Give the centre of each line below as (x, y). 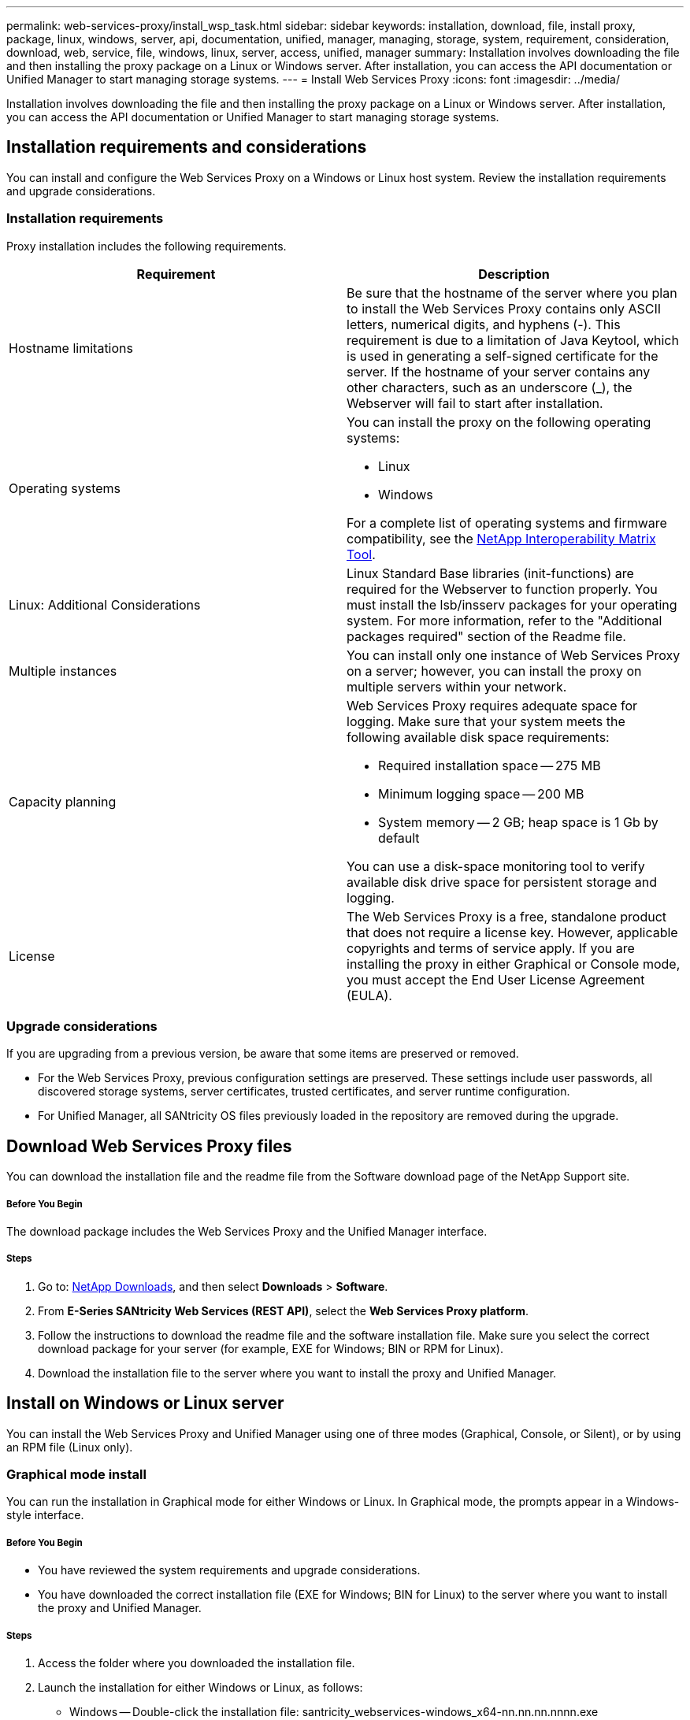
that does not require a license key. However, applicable (512, 932)
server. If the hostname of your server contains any (499, 371)
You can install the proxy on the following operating (499, 422)
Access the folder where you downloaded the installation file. (197, 1663)
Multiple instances (63, 671)
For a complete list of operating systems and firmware (507, 523)
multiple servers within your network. (457, 686)
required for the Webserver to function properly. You (502, 589)
